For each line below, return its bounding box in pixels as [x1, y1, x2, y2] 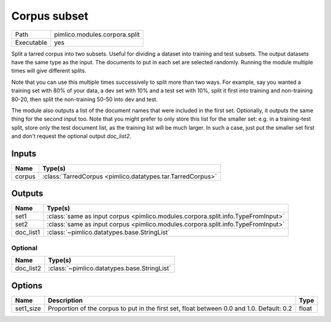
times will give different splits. [11, 67, 87, 75]
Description [48, 296, 83, 304]
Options [11, 280, 43, 291]
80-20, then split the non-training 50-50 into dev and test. [11, 95, 158, 103]
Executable [15, 38, 47, 47]
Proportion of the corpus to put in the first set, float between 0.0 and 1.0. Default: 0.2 [48, 304, 292, 312]
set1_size [15, 304, 41, 312]
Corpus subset [11, 9, 89, 23]
